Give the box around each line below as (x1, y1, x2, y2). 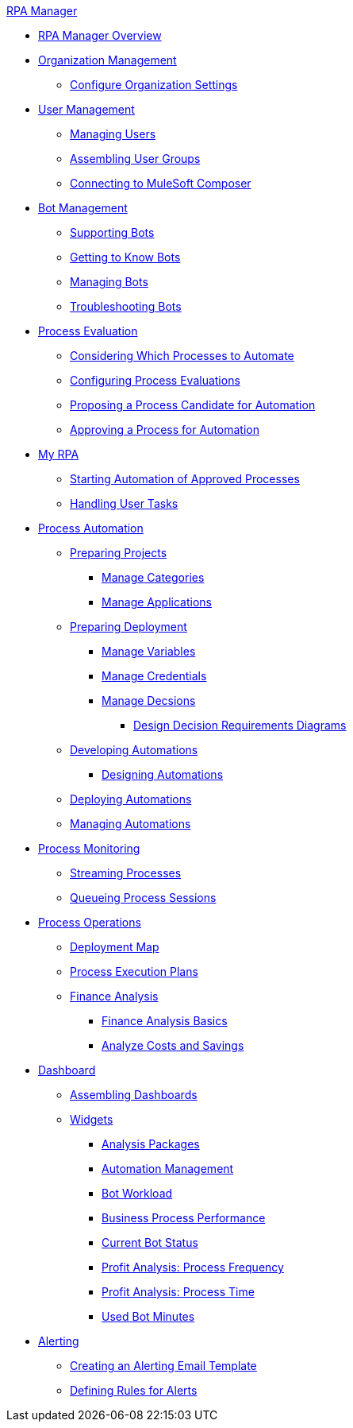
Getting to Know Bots (70, 250, 181, 264)
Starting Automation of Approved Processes (70, 472, 300, 486)
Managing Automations (70, 817, 191, 830)
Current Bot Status (102, 1236, 198, 1249)
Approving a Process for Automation (70, 423, 259, 436)
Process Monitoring (38, 842, 140, 855)
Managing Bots (70, 275, 148, 288)
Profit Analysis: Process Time (102, 1285, 255, 1298)
